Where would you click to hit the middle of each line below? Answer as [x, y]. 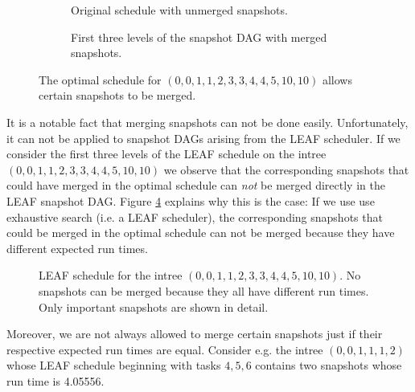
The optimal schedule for [100, 79]
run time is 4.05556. [55, 380]
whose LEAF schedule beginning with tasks [114, 365]
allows [337, 79]
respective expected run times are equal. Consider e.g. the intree [165, 349]
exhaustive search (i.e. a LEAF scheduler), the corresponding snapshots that [195, 216]
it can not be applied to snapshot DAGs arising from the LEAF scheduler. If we [203, 138]
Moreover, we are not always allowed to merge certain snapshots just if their [195, 334]
